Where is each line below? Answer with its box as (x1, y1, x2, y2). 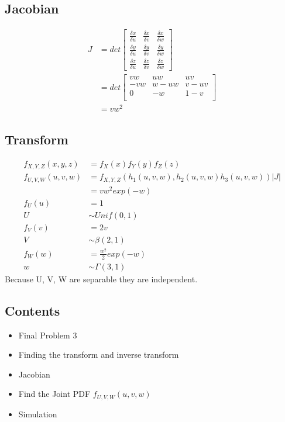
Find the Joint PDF (18, 388, 91, 400)
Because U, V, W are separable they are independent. (5, 272, 198, 285)
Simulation (18, 407, 57, 420)
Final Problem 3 (18, 328, 77, 341)
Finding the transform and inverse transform (18, 348, 179, 361)
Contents (5, 301, 60, 319)
